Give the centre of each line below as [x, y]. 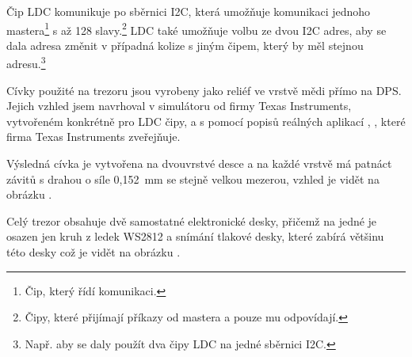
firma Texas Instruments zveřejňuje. [93, 137]
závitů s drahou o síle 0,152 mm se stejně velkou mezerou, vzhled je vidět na [193, 178]
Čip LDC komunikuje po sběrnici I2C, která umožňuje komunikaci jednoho [189, 11]
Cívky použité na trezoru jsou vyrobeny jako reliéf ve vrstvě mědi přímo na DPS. [204, 90]
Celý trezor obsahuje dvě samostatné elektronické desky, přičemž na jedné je [192, 220]
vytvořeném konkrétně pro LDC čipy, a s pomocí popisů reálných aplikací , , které [206, 121]
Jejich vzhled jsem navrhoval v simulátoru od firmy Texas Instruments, [179, 106]
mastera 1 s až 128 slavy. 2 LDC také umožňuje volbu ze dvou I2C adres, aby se [196, 28]
